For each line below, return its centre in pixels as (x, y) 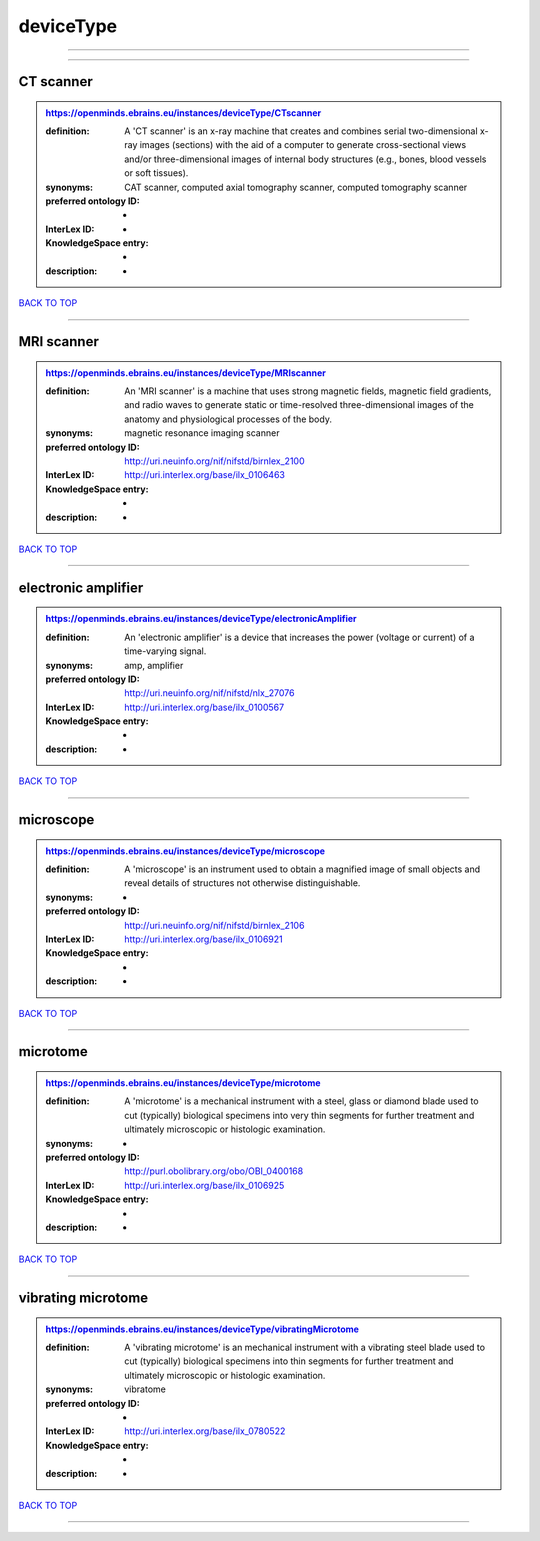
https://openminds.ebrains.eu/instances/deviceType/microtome (183, 1082)
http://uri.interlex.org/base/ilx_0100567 (204, 707)
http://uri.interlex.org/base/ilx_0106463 (204, 475)
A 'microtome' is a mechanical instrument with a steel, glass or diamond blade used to (301, 1101)
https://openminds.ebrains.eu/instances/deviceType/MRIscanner (186, 372)
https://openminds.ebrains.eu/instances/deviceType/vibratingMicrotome (202, 1329)
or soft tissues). (156, 173)
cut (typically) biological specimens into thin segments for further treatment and (289, 1361)
